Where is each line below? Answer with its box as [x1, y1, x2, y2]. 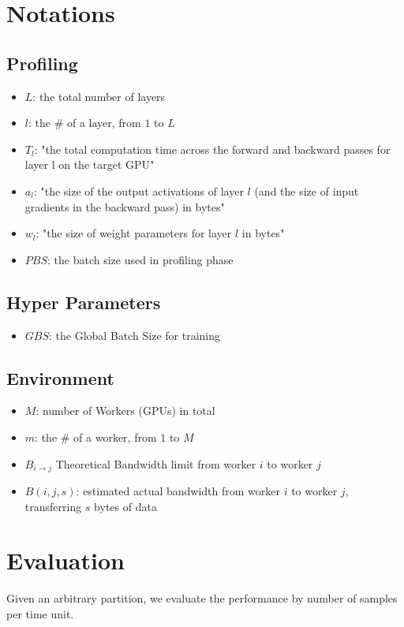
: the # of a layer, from [28, 114, 141, 131]
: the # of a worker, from [35, 428, 157, 445]
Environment [6, 365, 114, 390]
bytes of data [94, 498, 157, 514]
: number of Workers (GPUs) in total [36, 402, 215, 419]
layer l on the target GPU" [24, 156, 155, 173]
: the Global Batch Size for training [49, 327, 221, 343]
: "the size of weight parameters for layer [36, 225, 232, 241]
